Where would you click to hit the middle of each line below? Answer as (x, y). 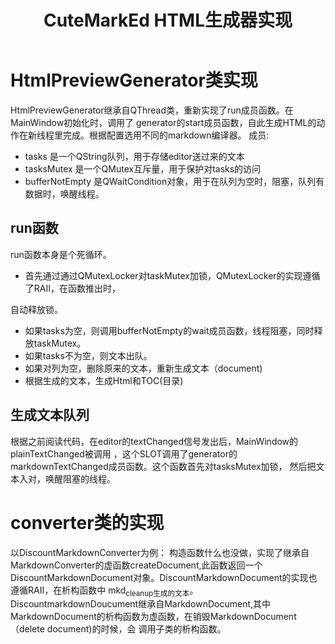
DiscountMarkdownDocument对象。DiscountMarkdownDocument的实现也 (164, 577)
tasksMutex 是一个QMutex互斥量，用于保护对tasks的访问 (143, 168)
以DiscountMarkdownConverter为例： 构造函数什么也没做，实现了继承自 (160, 552)
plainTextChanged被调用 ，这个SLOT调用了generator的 (124, 453)
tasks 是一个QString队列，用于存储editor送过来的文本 (134, 156)
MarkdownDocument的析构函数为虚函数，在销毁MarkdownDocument (153, 617)
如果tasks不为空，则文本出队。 (88, 355)
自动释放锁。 (36, 309)
